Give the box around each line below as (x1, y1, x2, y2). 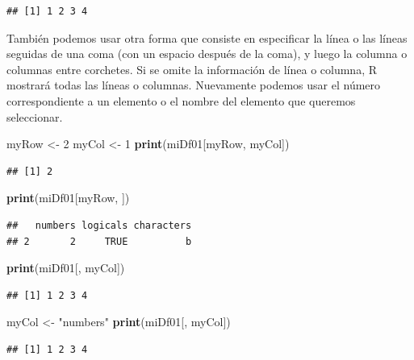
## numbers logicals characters (6, 219, 192, 231)
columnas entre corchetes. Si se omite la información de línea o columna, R (6, 60, 377, 77)
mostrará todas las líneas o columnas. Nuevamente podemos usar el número (6, 77, 381, 93)
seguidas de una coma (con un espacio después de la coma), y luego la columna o (6, 45, 408, 62)
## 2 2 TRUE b (6, 235, 192, 247)
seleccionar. (6, 108, 63, 125)
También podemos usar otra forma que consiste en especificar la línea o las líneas (6, 29, 408, 46)
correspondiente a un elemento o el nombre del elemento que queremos (6, 92, 356, 109)
